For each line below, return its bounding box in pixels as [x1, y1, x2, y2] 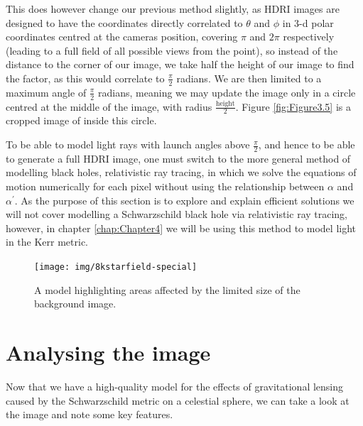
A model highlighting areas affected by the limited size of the [34, 282, 300, 297]
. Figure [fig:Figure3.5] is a [235, 99, 351, 114]
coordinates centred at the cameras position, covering [6, 29, 238, 44]
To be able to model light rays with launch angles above [6, 137, 250, 152]
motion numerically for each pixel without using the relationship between [6, 179, 325, 194]
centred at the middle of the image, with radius [6, 99, 212, 114]
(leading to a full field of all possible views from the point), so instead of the [6, 43, 338, 58]
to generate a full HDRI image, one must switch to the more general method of [6, 151, 351, 165]
